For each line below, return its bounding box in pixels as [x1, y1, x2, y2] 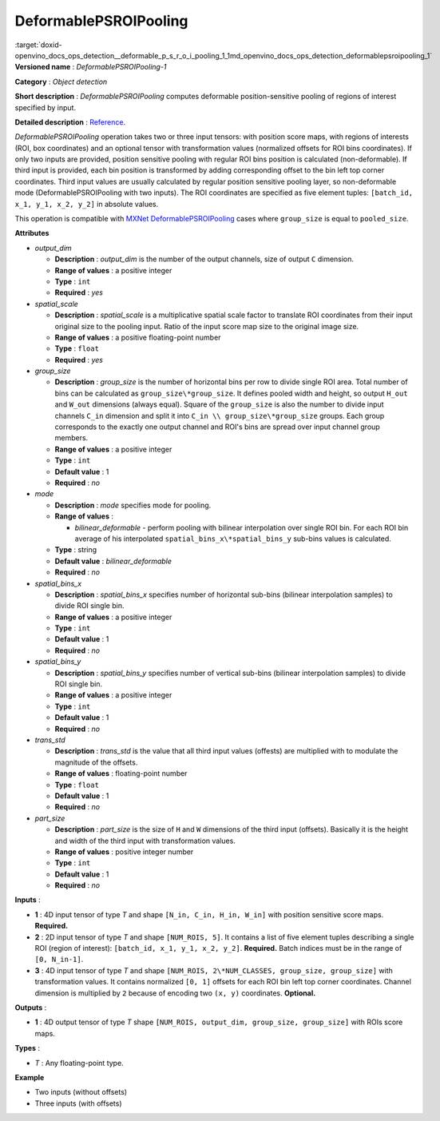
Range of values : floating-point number [54, 769, 188, 778]
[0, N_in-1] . [34, 955, 84, 964]
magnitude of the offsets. [54, 757, 138, 767]
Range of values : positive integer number [54, 847, 194, 857]
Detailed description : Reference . [14, 117, 126, 127]
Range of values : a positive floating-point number [54, 332, 221, 342]
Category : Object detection [14, 77, 108, 86]
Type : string [54, 545, 97, 555]
